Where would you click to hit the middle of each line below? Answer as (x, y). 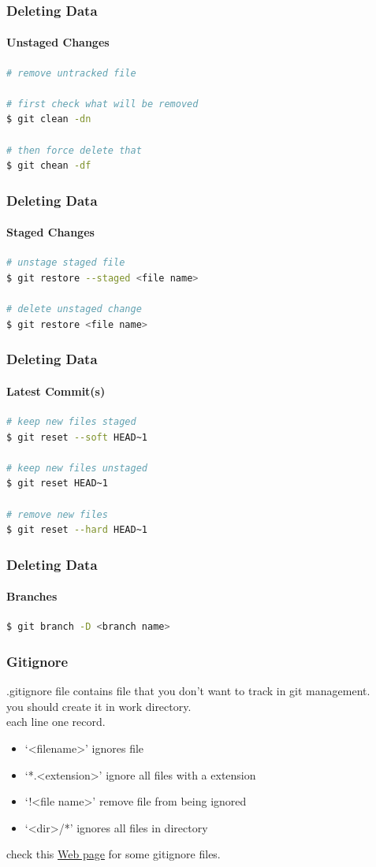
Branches (32, 596)
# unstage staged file (66, 263)
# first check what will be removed (102, 104)
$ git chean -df (49, 166)
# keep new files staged (71, 422)
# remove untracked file (71, 73)
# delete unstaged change (74, 309)
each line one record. (56, 722)
